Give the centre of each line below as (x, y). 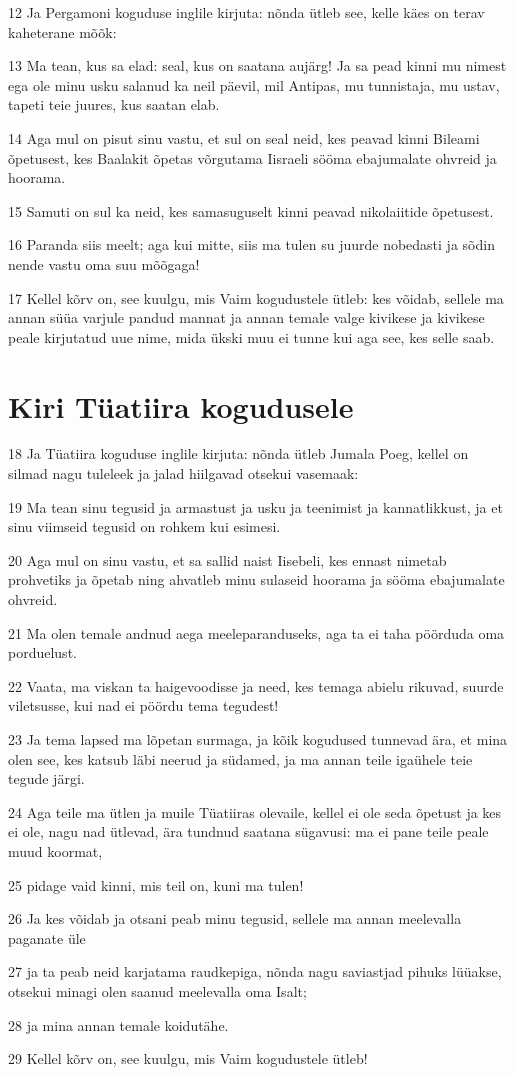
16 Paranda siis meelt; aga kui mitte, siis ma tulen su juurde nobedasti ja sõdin (251, 244)
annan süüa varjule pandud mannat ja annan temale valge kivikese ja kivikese (246, 317)
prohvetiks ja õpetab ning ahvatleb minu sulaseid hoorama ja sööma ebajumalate (256, 579)
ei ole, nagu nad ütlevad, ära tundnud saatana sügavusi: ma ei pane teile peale (248, 831)
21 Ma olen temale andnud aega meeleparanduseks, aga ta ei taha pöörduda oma (256, 632)
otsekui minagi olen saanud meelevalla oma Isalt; (157, 990)
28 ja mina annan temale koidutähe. (118, 1024)
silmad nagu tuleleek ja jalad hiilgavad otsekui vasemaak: (183, 473)
